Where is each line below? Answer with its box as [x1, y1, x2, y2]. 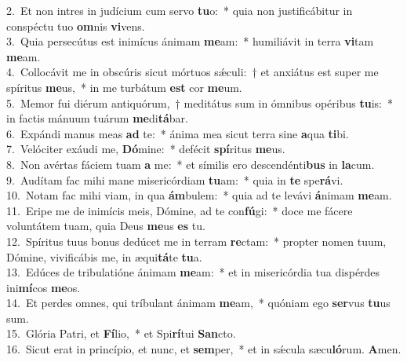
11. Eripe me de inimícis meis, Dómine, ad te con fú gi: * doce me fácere [6, 202, 353, 218]
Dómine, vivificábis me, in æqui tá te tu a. [6, 248, 202, 265]
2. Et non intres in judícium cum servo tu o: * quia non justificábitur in [6, 2, 353, 18]
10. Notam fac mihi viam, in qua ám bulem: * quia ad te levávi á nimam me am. [6, 187, 392, 203]
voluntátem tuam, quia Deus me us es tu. [6, 218, 205, 234]
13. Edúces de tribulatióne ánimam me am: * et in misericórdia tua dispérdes [6, 264, 380, 280]
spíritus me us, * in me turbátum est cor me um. [6, 79, 242, 95]
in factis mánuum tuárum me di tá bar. [6, 110, 188, 126]
